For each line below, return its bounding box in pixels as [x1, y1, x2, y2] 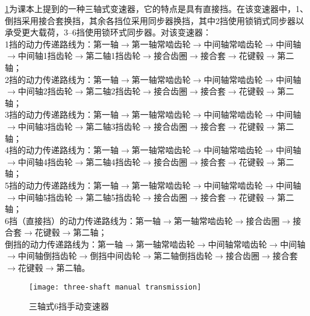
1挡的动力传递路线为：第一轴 [5, 37, 119, 50]
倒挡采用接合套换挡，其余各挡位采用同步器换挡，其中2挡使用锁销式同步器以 [5, 14, 304, 26]
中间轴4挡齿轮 [17, 155, 73, 168]
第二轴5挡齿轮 [85, 190, 141, 203]
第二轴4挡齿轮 [85, 155, 141, 168]
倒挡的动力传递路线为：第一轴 [5, 237, 123, 250]
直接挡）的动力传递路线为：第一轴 [25, 214, 161, 226]
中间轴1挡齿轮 [17, 49, 73, 62]
